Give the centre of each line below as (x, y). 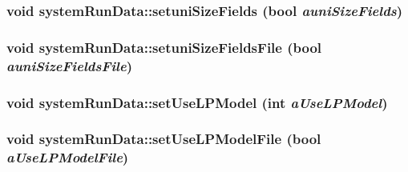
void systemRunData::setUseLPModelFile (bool (164, 139)
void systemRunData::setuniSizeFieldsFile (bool (164, 47)
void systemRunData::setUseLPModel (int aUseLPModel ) (197, 102)
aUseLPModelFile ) (68, 157)
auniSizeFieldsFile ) (69, 65)
